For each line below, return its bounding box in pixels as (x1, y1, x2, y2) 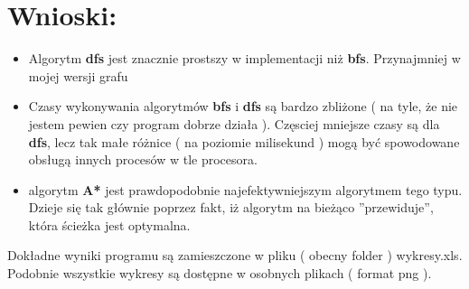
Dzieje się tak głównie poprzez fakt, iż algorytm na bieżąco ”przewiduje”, (28, 198, 434, 217)
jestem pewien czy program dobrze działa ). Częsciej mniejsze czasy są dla (28, 114, 440, 133)
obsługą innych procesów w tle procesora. (28, 150, 258, 169)
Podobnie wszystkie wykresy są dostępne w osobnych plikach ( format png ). (7, 264, 432, 283)
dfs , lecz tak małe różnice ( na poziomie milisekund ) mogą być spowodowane (28, 132, 460, 151)
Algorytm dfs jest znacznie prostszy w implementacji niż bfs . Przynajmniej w (28, 49, 461, 68)
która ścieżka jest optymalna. (28, 215, 191, 234)
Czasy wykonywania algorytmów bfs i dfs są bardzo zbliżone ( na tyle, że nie (28, 97, 458, 116)
